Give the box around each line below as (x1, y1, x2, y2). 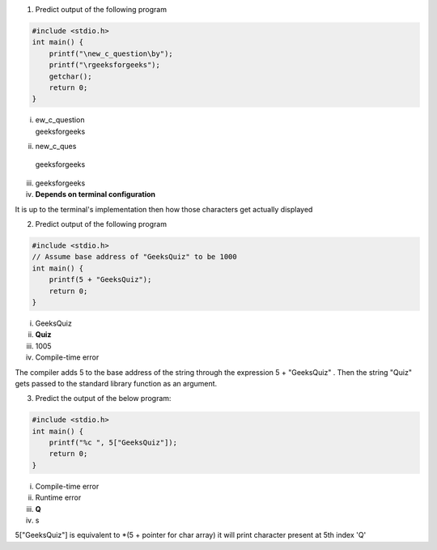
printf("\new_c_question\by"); (49, 49, 173, 58)
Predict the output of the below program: (35, 394, 172, 403)
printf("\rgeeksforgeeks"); (49, 61, 161, 70)
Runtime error (35, 492, 82, 502)
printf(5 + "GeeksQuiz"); (49, 275, 152, 284)
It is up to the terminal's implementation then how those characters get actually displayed (15, 204, 313, 214)
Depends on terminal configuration (35, 190, 156, 199)
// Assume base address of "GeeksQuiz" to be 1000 (32, 252, 238, 262)
